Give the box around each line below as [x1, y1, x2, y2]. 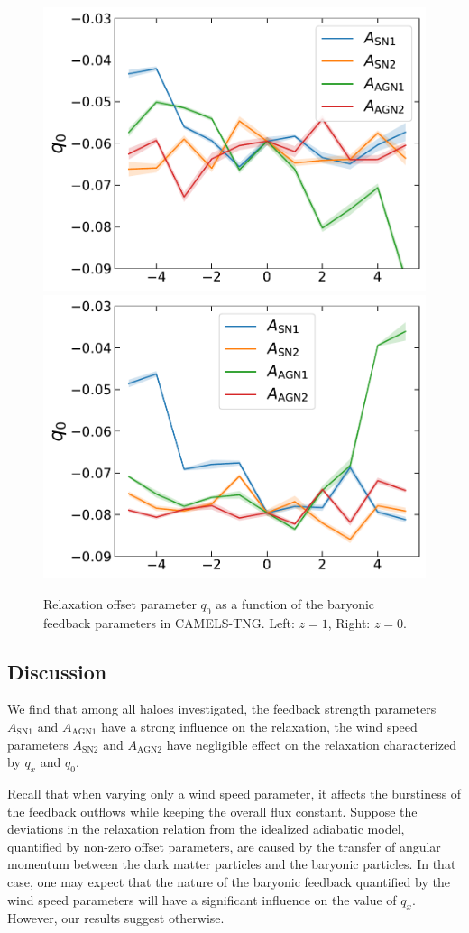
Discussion [7, 657, 107, 685]
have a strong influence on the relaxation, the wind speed [101, 716, 418, 735]
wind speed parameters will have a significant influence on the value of [7, 890, 397, 909]
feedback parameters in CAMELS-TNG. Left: [43, 613, 295, 632]
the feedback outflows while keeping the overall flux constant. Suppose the [7, 801, 418, 820]
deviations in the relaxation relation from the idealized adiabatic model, [7, 819, 405, 838]
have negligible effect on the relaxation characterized [166, 734, 456, 753]
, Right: [327, 613, 371, 632]
